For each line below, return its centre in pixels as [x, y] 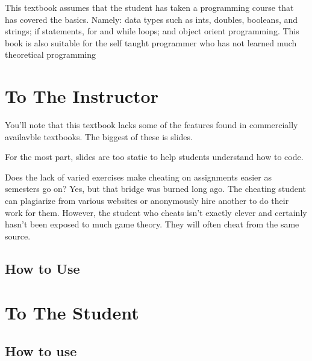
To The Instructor [82, 96]
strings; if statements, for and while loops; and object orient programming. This [152, 31]
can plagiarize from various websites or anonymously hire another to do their [147, 201]
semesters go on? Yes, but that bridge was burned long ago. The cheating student [155, 189]
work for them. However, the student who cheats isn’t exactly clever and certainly [156, 212]
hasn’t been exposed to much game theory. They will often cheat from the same [152, 224]
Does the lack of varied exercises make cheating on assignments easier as [138, 177]
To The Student [72, 313]
